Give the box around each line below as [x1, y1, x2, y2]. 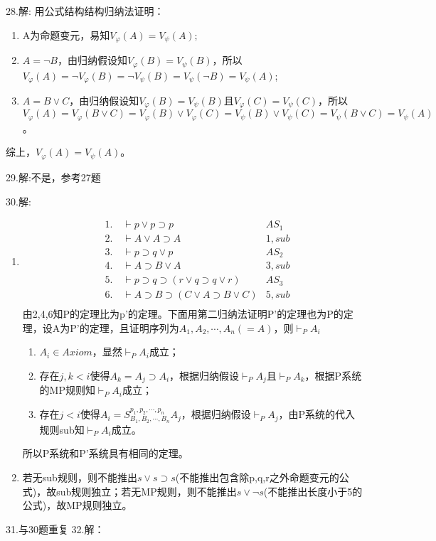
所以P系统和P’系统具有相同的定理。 [22, 446, 188, 461]
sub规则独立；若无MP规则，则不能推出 [56, 483, 237, 498]
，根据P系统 [304, 368, 362, 382]
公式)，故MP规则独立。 [22, 498, 132, 513]
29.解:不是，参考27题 [6, 169, 101, 184]
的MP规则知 [39, 382, 95, 397]
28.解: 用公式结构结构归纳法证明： [6, 4, 164, 18]
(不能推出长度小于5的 [263, 483, 363, 498]
